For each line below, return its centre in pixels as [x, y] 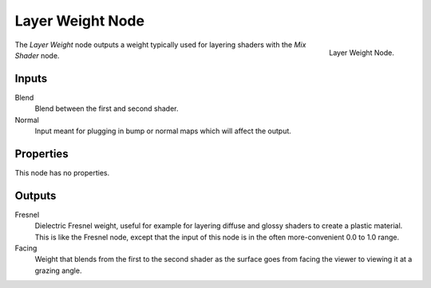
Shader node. [37, 55]
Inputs [31, 79]
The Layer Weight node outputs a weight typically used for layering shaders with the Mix [160, 45]
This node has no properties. [62, 172]
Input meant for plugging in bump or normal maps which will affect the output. [163, 131]
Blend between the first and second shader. [107, 108]
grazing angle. [58, 270]
